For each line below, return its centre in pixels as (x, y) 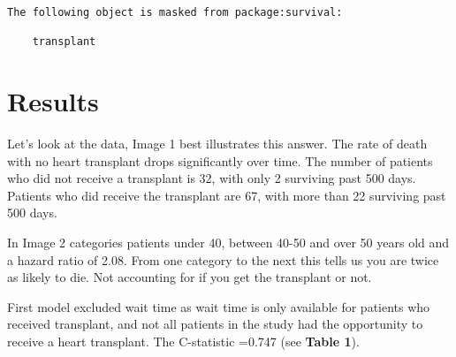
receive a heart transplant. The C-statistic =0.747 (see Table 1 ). (183, 342)
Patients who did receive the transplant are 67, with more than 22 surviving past (227, 195)
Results (53, 101)
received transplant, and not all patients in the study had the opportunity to (215, 324)
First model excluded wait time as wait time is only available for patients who (219, 306)
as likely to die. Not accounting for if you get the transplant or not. (190, 277)
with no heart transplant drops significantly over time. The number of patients (220, 160)
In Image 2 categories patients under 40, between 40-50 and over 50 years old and (228, 243)
